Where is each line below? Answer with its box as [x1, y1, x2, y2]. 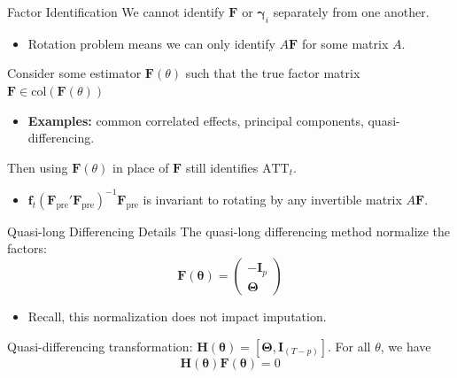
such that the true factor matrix [185, 64, 360, 82]
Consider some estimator [7, 64, 142, 82]
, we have [380, 336, 431, 355]
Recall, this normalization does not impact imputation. [27, 307, 327, 326]
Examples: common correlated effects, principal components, [27, 111, 364, 129]
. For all [328, 336, 371, 355]
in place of [112, 158, 169, 176]
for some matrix [301, 34, 389, 52]
